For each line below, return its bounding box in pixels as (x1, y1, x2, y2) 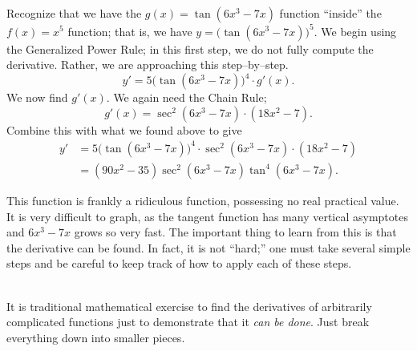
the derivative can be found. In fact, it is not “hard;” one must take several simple (6, 239, 411, 256)
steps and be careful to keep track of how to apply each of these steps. (6, 255, 352, 272)
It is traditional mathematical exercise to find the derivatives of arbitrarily (6, 297, 372, 314)
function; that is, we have (67, 22, 192, 39)
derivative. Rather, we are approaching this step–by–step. (6, 56, 289, 73)
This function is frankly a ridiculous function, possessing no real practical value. (6, 192, 399, 208)
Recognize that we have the (6, 5, 142, 21)
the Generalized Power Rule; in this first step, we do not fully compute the (6, 40, 374, 57)
